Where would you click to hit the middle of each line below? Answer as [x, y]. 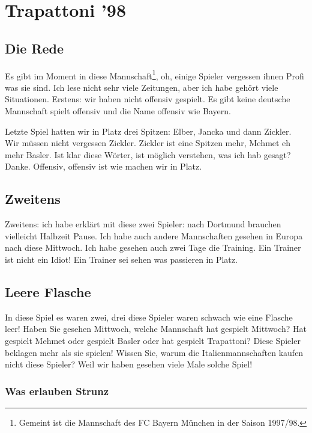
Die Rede [34, 48]
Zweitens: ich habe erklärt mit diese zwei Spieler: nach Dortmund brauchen [143, 224]
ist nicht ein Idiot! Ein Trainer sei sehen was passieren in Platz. [121, 259]
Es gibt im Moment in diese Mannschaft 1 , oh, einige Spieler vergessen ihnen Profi [154, 75]
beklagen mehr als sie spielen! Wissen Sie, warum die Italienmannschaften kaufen [154, 352]
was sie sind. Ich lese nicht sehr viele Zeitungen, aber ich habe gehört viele [142, 87]
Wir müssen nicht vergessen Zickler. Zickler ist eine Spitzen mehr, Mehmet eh [148, 143]
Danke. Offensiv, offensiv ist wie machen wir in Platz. [103, 166]
